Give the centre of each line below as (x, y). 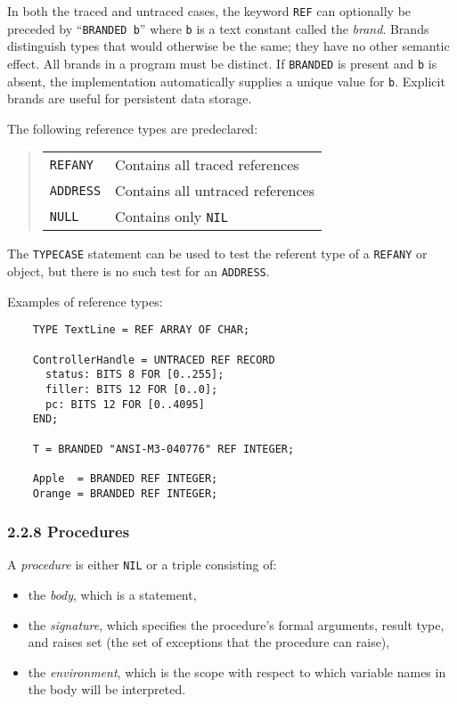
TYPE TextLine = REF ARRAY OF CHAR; (141, 330)
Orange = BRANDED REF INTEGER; (125, 493)
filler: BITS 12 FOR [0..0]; (131, 389)
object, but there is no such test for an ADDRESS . (139, 271)
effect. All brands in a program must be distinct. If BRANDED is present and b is (222, 63)
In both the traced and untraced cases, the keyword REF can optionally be (209, 11)
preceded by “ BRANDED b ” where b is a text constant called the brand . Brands (218, 28)
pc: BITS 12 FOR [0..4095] (125, 404)
